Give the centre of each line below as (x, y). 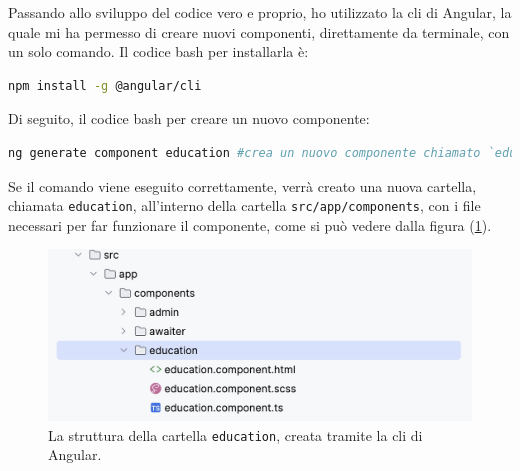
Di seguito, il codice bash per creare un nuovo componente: (189, 118)
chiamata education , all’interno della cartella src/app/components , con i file (244, 205)
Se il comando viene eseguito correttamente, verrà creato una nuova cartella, (242, 185)
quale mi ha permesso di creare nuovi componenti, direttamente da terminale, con (259, 31)
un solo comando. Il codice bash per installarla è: (158, 51)
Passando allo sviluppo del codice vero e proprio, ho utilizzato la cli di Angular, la (260, 12)
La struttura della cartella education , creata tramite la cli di (235, 434)
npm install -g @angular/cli (105, 85)
